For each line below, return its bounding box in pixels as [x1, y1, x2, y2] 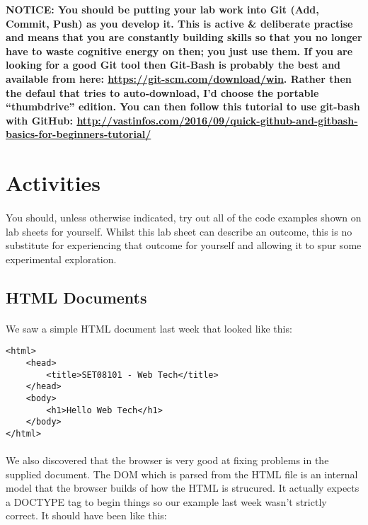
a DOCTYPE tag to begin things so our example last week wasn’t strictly [6, 494, 327, 509]
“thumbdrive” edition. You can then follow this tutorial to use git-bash [6, 99, 360, 114]
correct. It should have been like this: [6, 508, 167, 523]
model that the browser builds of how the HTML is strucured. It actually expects [6, 480, 360, 495]
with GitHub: [6, 112, 74, 127]
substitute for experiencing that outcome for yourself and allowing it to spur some [6, 238, 362, 253]
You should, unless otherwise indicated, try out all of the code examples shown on [6, 209, 362, 224]
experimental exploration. [6, 251, 117, 266]
